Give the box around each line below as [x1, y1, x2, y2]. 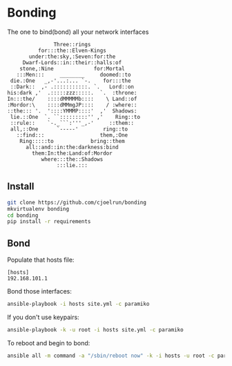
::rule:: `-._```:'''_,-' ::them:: [10, 119, 135, 126]
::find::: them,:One [16, 131, 128, 139]
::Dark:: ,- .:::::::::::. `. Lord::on [10, 83, 135, 90]
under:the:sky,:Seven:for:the [28, 53, 116, 60]
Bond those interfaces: [7, 287, 72, 296]
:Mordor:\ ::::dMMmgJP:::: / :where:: [7, 102, 137, 108]
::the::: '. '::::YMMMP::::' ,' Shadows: [7, 107, 137, 115]
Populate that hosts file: [7, 256, 75, 264]
